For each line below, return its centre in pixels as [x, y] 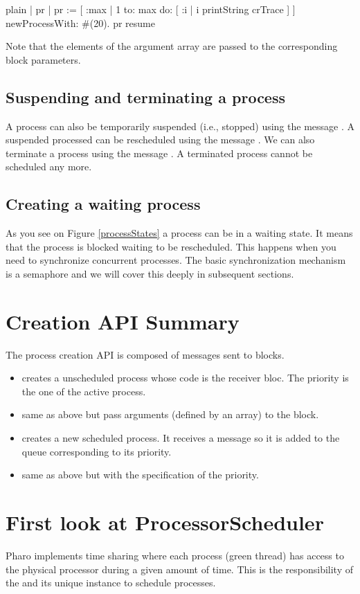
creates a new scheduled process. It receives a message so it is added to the [181, 438]
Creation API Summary [123, 321]
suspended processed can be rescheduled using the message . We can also [160, 139]
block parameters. [43, 59]
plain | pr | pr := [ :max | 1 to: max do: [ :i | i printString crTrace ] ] [151, 9]
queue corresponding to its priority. [97, 451]
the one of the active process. [84, 391]
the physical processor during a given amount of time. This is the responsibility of [179, 569]
